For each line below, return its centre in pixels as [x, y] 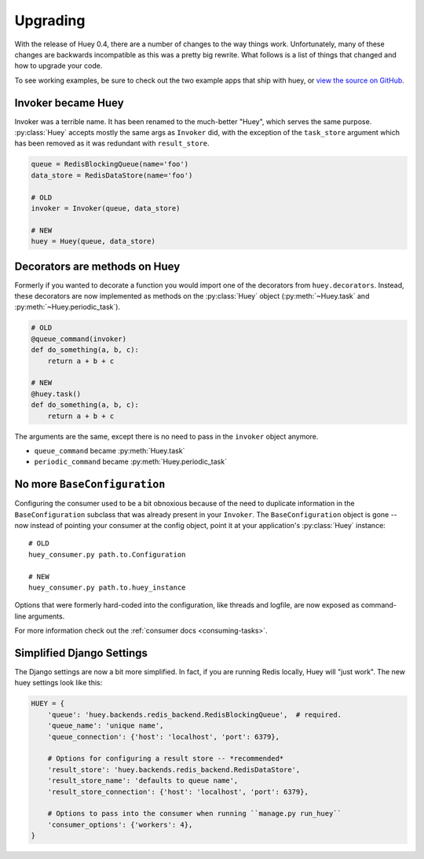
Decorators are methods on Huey [97, 266]
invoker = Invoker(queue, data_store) [106, 208]
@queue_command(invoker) [79, 339]
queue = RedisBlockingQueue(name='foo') [110, 164]
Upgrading [50, 20]
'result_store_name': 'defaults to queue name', [143, 781]
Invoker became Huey [69, 103]
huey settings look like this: [58, 683]
